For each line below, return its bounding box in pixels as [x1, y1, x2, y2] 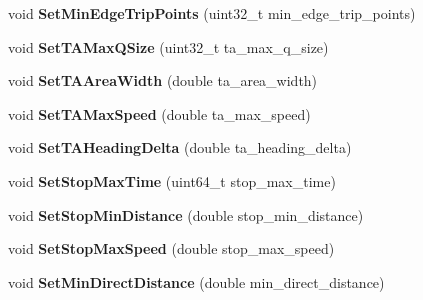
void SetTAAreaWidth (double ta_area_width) [8, 70, 318, 91]
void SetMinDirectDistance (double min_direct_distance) [8, 271, 385, 292]
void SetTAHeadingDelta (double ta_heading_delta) [8, 137, 352, 158]
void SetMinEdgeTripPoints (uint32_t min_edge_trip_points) [8, 3, 416, 23]
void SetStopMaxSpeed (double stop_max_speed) [8, 238, 335, 259]
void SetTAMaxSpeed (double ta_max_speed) [8, 103, 311, 124]
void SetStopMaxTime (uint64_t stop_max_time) [8, 170, 336, 191]
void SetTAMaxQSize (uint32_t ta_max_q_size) [8, 36, 329, 57]
